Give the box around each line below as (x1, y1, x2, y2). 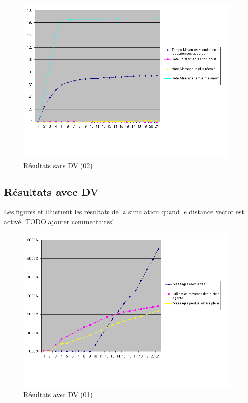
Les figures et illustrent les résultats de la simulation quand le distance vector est (4, 207, 245, 217)
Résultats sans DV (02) (23, 160, 93, 170)
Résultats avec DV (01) (23, 389, 93, 400)
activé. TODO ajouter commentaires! (4, 216, 114, 226)
